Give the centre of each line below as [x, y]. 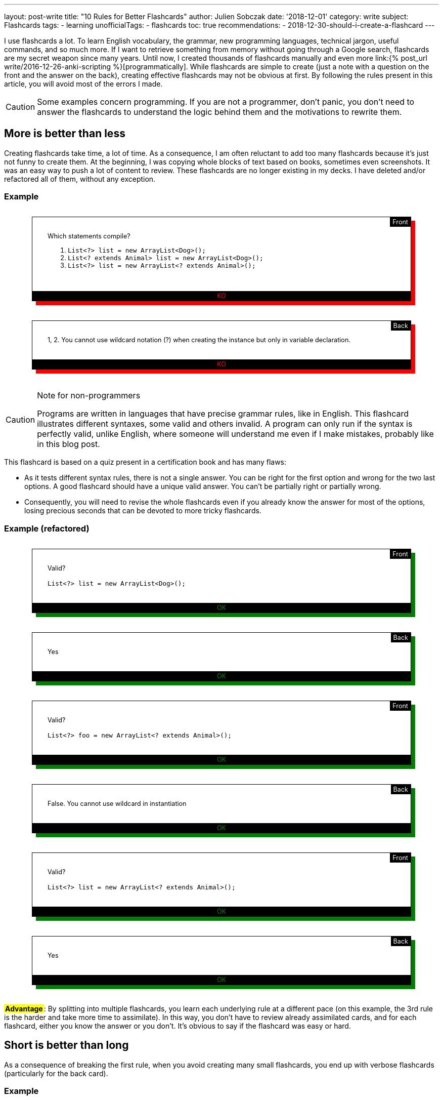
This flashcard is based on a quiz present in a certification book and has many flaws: [145, 462]
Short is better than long [67, 1045]
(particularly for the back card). [56, 1073]
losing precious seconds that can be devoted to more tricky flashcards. [143, 511]
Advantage [24, 1008]
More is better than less [65, 134]
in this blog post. [69, 444]
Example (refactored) [47, 528]
